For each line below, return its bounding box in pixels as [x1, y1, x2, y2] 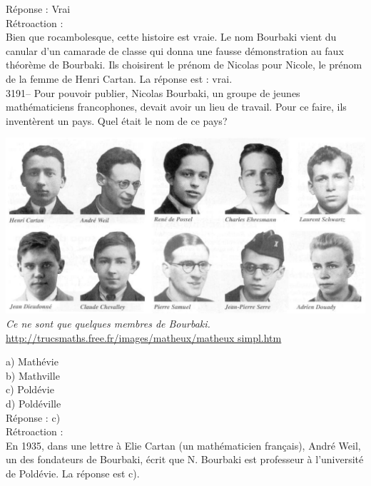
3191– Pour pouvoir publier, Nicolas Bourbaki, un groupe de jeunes [6, 85, 300, 100]
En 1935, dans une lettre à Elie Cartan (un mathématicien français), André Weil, [6, 437, 361, 452]
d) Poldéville [6, 396, 61, 410]
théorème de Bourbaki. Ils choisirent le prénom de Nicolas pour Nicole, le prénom [6, 57, 362, 72]
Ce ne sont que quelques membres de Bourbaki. [6, 316, 210, 331]
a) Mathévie [6, 354, 59, 369]
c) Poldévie [6, 382, 54, 397]
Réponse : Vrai [6, 1, 71, 16]
